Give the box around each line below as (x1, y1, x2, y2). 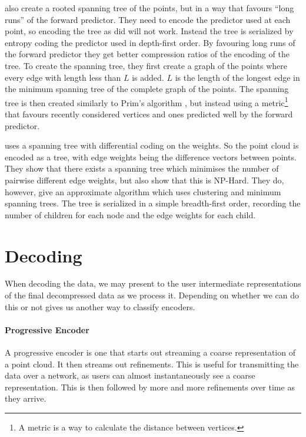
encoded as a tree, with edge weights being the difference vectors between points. (5, 150, 297, 163)
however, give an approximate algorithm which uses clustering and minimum (5, 185, 281, 198)
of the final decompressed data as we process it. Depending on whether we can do (5, 289, 299, 301)
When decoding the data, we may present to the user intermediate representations (5, 277, 301, 290)
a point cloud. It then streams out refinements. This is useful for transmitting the (5, 357, 299, 370)
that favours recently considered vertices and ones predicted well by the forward (5, 108, 293, 120)
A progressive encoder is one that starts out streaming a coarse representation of (5, 346, 295, 359)
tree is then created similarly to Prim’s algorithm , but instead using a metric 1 (5, 94, 288, 109)
